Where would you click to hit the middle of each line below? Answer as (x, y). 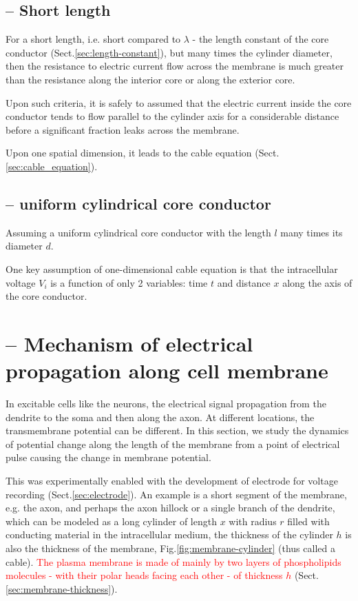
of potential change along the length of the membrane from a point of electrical (173, 444)
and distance (244, 282)
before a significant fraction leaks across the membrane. (123, 129)
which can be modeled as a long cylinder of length (111, 521)
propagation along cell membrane (167, 370)
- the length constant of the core (261, 39)
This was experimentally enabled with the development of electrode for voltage (172, 480)
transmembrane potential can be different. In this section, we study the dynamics (177, 430)
